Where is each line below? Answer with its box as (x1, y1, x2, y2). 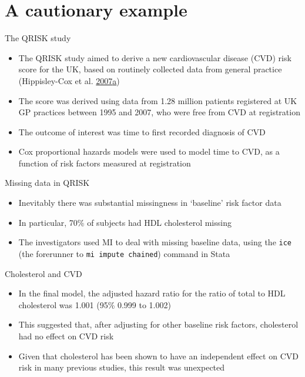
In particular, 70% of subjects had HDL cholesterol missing (18, 216, 232, 228)
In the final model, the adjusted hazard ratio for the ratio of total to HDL (18, 287, 286, 299)
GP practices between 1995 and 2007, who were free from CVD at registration (18, 106, 300, 118)
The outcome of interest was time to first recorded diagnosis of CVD (18, 125, 266, 138)
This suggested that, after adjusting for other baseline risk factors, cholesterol (18, 318, 299, 331)
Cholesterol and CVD (5, 267, 82, 279)
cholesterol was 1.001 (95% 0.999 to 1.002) (18, 298, 171, 311)
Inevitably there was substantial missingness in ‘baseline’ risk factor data (18, 196, 281, 209)
